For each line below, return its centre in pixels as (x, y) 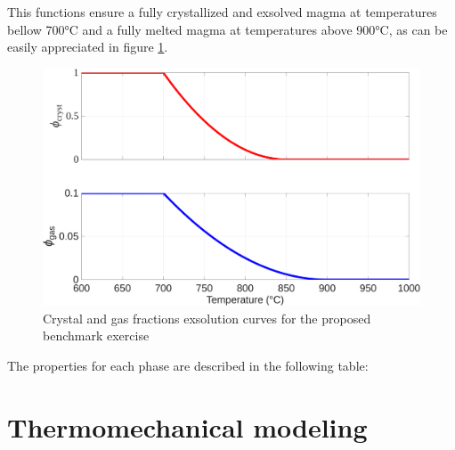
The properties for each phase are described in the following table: (188, 365)
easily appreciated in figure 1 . (88, 47)
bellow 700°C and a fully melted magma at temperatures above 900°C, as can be (227, 29)
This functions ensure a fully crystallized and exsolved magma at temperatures (222, 12)
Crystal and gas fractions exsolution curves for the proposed (207, 318)
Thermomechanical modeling (187, 426)
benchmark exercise (96, 335)
